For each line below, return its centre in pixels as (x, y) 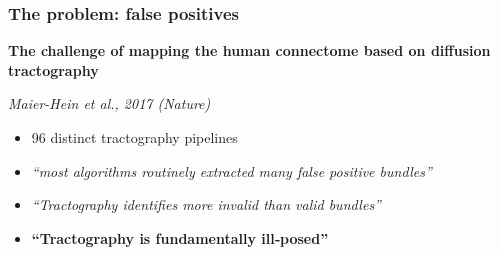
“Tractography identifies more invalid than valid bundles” (206, 204)
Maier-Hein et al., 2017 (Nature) (109, 103)
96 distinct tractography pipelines (134, 137)
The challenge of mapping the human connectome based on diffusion (249, 50)
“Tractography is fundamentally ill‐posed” (180, 237)
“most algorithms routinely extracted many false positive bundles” (231, 170)
